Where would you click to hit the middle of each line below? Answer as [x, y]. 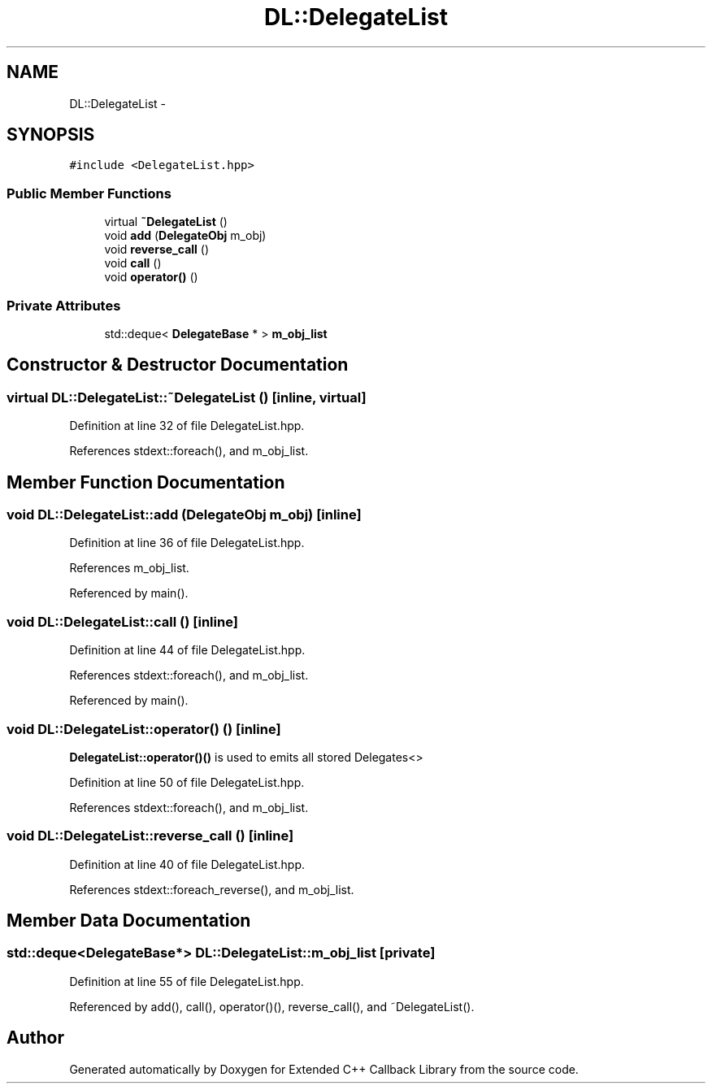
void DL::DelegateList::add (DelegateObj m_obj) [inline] [184, 515]
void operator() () [151, 277]
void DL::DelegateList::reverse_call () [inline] [150, 836]
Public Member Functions [89, 193]
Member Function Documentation [146, 482]
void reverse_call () [157, 250]
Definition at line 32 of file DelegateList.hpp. [187, 426]
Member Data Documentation [129, 921]
